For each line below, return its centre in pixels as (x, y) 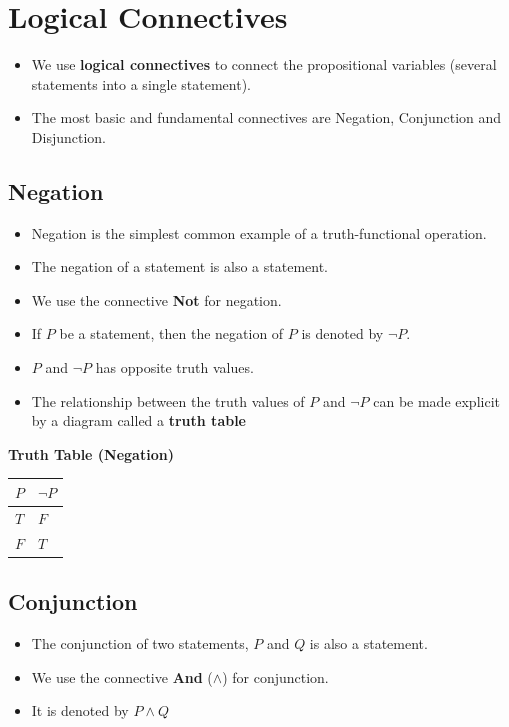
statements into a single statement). (141, 83)
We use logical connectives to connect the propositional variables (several (264, 64)
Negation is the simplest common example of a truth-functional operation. (259, 232)
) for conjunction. (275, 676)
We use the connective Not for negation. (156, 299)
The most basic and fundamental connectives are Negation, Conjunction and (266, 117)
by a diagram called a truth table (138, 420)
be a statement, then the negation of (171, 333)
